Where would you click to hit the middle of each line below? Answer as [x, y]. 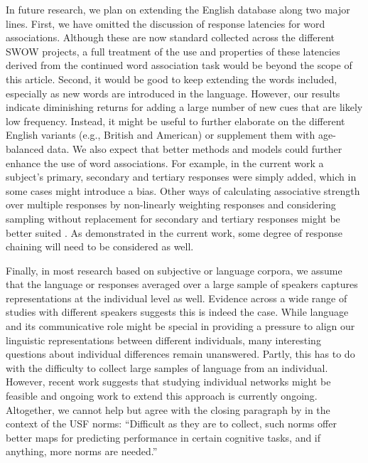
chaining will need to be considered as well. [100, 246]
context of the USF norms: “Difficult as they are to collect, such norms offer [171, 424]
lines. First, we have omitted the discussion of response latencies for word [166, 23]
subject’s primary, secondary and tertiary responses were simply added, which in [181, 177]
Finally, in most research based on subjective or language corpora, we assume [174, 270]
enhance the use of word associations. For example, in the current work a [165, 163]
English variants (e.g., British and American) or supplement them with [161, 135]
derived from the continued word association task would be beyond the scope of [179, 65]
